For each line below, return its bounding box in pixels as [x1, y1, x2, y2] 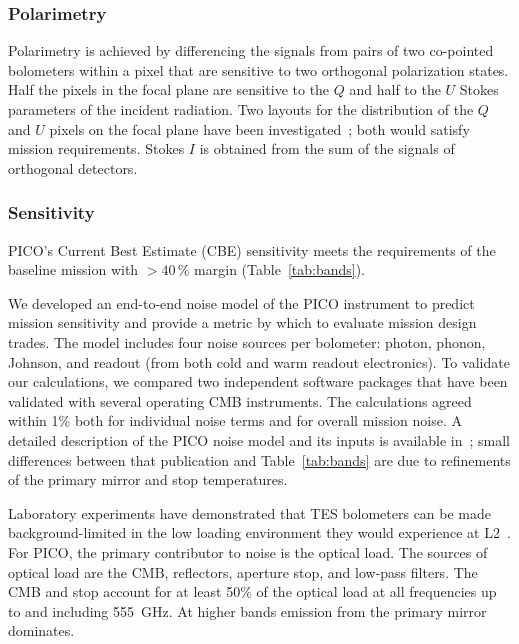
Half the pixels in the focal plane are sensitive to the [8, 79, 330, 100]
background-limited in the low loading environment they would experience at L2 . [8, 522, 511, 543]
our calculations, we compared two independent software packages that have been [8, 371, 508, 392]
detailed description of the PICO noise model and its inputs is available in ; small [8, 429, 510, 450]
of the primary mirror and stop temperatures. [8, 469, 288, 490]
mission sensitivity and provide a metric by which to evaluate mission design [8, 312, 477, 333]
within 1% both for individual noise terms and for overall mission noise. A [8, 410, 463, 431]
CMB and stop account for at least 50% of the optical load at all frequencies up [8, 581, 497, 602]
